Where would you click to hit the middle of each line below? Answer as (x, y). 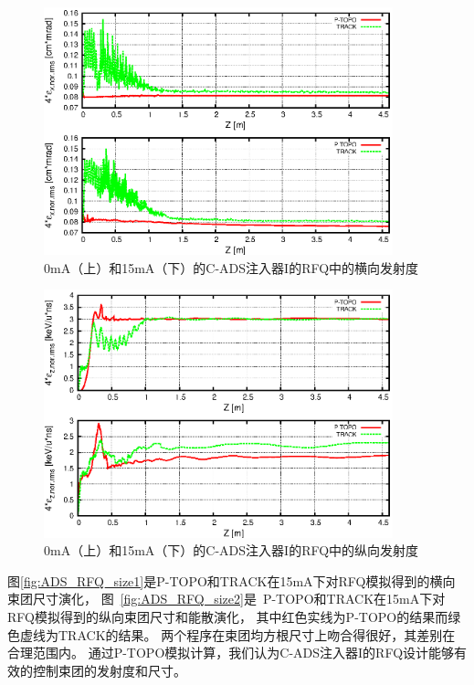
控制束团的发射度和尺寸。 (109, 670)
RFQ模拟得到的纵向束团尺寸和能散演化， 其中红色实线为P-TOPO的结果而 (228, 616)
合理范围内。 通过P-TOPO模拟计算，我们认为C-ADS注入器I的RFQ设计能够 (231, 653)
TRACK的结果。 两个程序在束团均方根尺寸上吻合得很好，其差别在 (257, 634)
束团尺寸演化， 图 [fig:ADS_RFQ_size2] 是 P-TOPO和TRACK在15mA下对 (226, 599)
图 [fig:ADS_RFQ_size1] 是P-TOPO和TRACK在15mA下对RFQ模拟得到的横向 (232, 580)
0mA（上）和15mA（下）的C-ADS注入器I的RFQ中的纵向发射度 (232, 550)
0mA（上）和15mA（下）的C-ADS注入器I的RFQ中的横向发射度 (232, 267)
